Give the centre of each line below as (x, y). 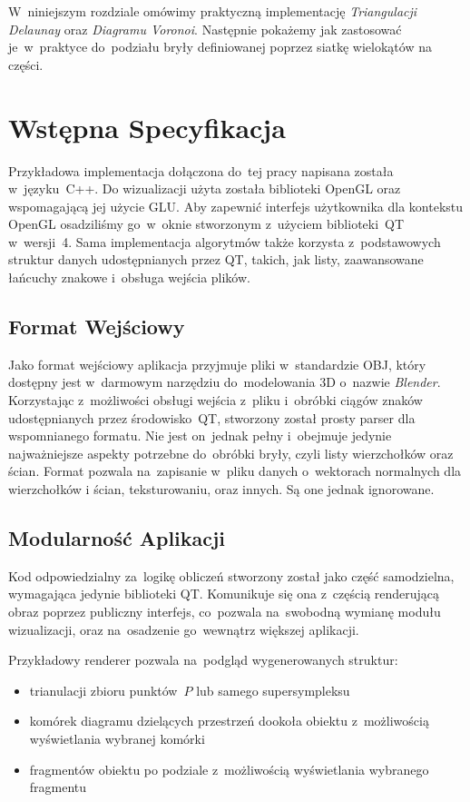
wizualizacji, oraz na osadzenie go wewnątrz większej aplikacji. (184, 629)
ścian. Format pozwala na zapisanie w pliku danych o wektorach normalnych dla (235, 471)
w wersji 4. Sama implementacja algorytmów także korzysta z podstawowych (225, 241)
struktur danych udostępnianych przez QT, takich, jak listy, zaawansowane (216, 259)
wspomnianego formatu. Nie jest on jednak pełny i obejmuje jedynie (200, 436)
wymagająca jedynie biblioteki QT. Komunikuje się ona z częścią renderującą (224, 594)
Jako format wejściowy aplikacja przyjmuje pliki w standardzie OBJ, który (217, 364)
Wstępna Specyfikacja (147, 127)
